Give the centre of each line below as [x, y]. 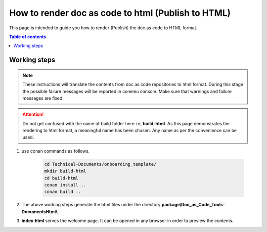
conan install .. [65, 185]
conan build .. [63, 192]
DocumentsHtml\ [40, 211]
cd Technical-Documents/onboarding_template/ [100, 164]
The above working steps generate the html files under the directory [91, 205]
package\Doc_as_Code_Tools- [193, 205]
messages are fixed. [43, 98]
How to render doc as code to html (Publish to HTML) [120, 13]
